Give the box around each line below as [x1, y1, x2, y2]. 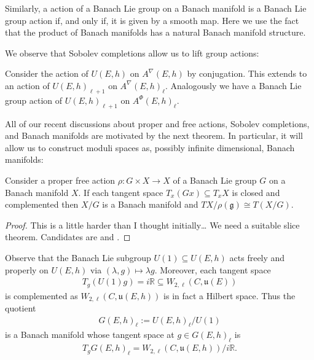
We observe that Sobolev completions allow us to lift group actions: [5, 46, 259, 59]
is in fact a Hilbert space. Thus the [163, 289, 296, 302]
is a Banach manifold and [102, 198, 198, 211]
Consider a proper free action [5, 173, 116, 186]
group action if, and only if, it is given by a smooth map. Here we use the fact [5, 14, 299, 26]
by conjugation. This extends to [187, 67, 307, 80]
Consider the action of [5, 67, 88, 80]
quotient [5, 302, 36, 315]
